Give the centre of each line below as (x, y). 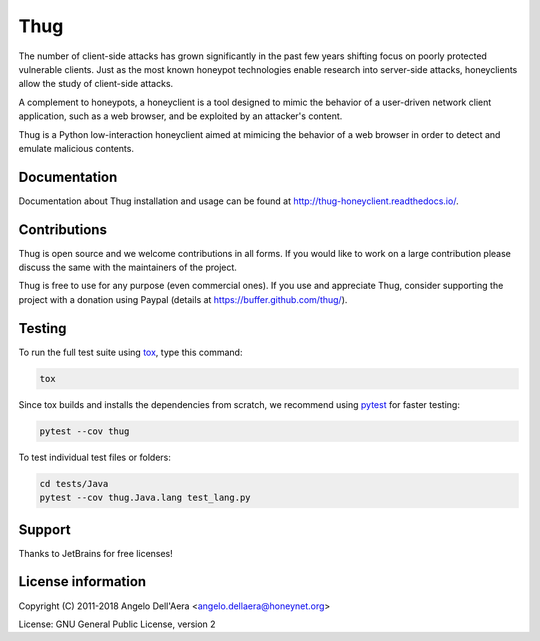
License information (82, 581)
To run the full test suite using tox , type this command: (130, 352)
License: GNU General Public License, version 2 (117, 624)
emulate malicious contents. (76, 148)
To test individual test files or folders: (95, 457)
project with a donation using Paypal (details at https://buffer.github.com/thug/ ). (183, 299)
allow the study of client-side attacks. (96, 84)
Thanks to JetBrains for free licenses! (96, 553)
